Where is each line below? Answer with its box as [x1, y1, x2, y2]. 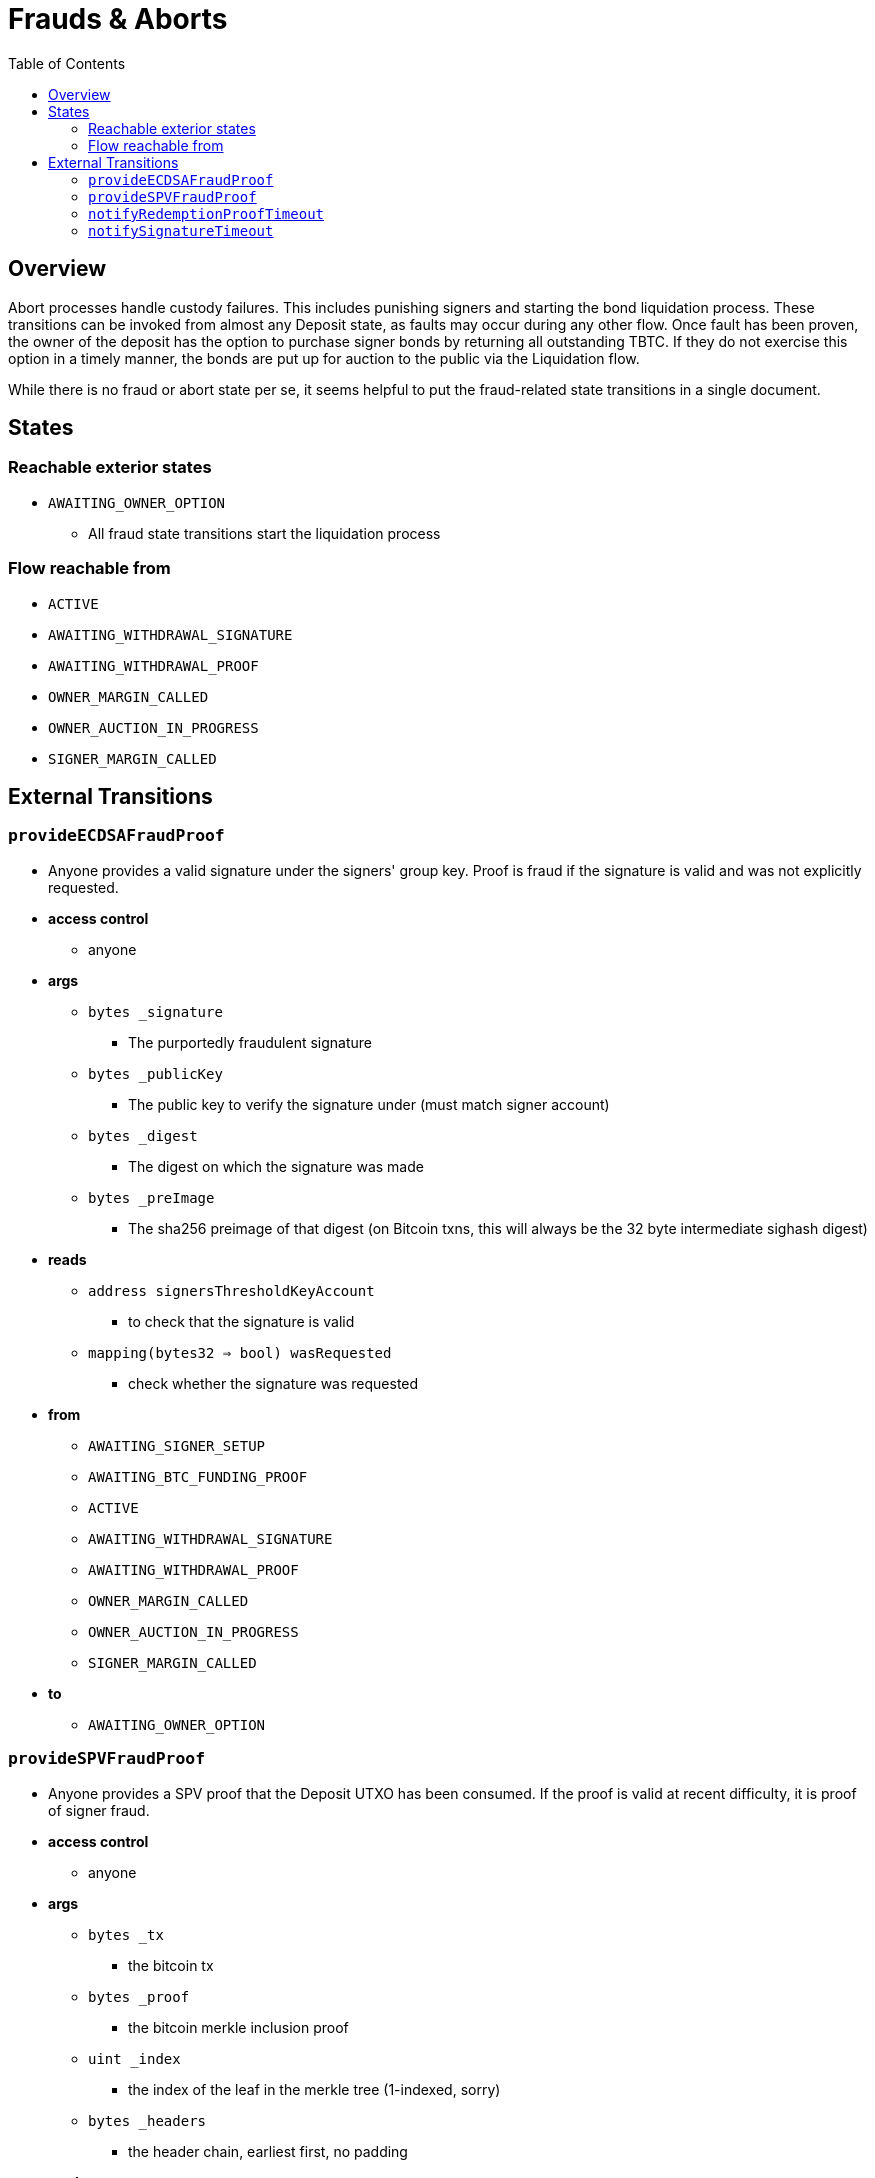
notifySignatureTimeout [88, 222, 274, 239]
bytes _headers [88, 2112, 207, 2129]
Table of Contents [8, 54, 126, 72]
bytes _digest [88, 1127, 198, 1144]
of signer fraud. [48, 1801, 150, 1819]
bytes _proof [88, 1988, 190, 2005]
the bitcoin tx [128, 1956, 214, 1974]
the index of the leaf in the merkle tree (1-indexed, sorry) [128, 2080, 501, 2098]
